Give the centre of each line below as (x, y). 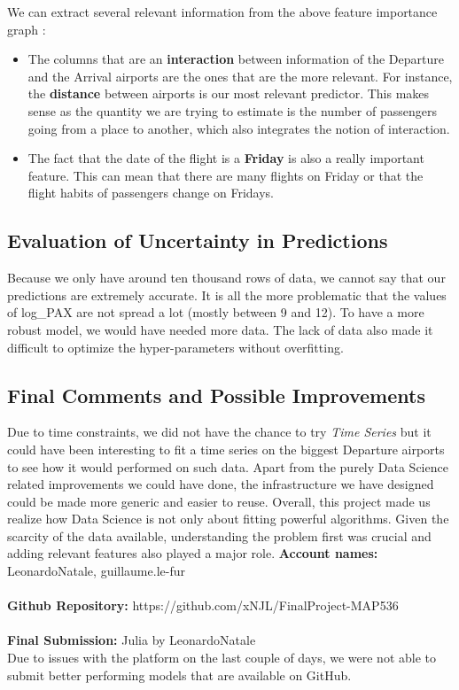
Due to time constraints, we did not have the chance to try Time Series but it (219, 432)
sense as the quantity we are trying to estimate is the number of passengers (232, 110)
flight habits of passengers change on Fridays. (151, 193)
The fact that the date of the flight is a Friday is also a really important (226, 158)
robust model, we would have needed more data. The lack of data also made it (220, 329)
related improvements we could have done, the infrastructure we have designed (221, 484)
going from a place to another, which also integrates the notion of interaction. (239, 128)
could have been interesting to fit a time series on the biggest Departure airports (226, 449)
